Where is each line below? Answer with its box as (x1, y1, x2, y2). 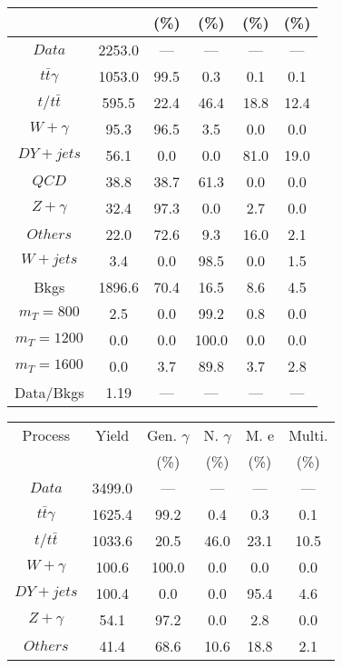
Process (22, 424, 70, 445)
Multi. (288, 424, 328, 445)
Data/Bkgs (15, 382, 84, 403)
